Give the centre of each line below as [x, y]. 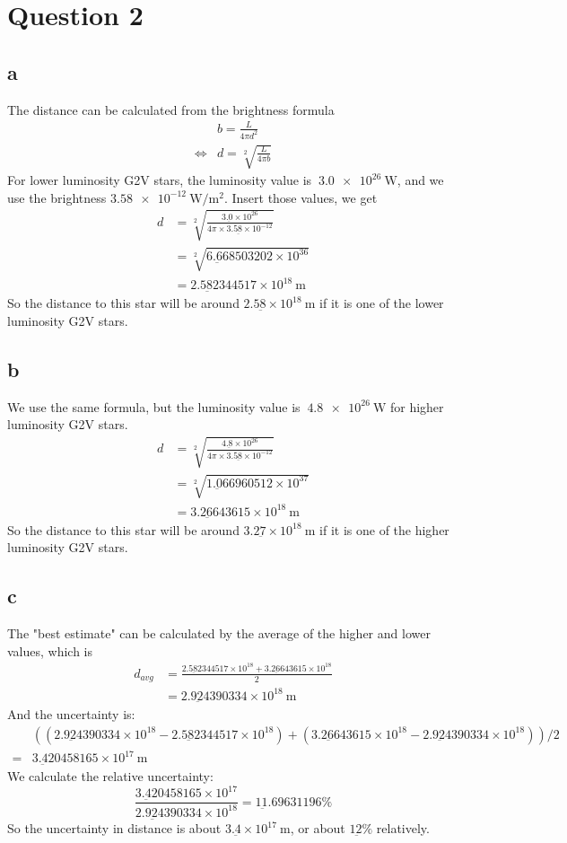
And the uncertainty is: [71, 714]
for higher [417, 406]
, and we [420, 180]
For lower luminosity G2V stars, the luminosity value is [160, 180]
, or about [318, 828]
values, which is [50, 650]
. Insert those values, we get [301, 197]
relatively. [403, 828]
